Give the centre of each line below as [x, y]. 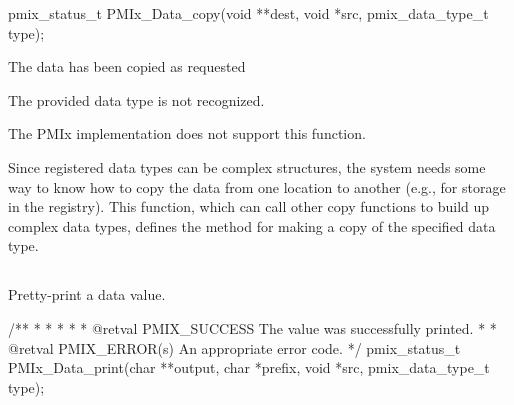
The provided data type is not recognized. [136, 99]
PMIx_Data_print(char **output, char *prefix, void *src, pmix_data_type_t [249, 367]
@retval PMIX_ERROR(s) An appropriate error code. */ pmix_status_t [234, 347]
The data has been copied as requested [127, 66]
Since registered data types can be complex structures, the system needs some [247, 166]
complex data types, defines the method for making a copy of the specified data [252, 225]
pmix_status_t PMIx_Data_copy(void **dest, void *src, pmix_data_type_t [248, 13]
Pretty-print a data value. [87, 294]
